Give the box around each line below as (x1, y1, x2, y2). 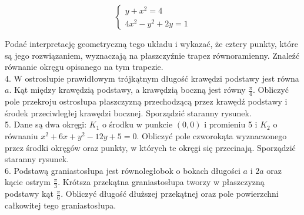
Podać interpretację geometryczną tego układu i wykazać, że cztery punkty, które (5, 38, 298, 49)
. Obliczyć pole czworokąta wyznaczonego (136, 129, 287, 142)
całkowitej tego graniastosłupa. (5, 199, 116, 211)
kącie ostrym (5, 176, 51, 188)
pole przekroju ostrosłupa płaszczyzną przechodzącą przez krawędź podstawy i (5, 95, 288, 107)
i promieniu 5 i (204, 118, 258, 130)
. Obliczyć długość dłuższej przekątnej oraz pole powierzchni (61, 187, 279, 200)
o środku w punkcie (102, 118, 173, 130)
